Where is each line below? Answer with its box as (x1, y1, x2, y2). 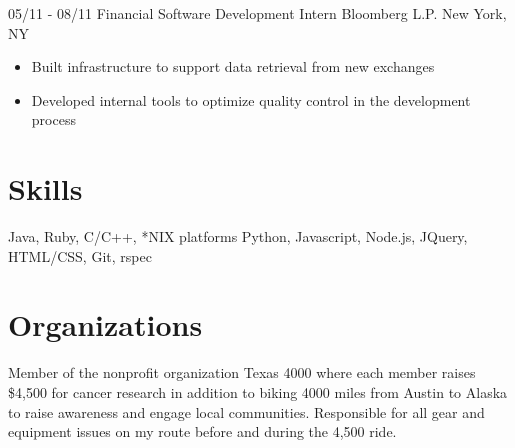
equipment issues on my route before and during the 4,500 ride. (8, 421, 397, 442)
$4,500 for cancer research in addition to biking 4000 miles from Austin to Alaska (8, 382, 508, 402)
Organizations (8, 304, 203, 345)
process (31, 109, 76, 130)
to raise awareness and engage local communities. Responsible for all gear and (8, 401, 485, 422)
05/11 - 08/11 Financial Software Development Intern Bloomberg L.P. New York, (8, 3, 507, 23)
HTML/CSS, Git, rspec (8, 245, 152, 266)
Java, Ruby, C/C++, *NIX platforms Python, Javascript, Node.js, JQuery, (8, 226, 468, 247)
